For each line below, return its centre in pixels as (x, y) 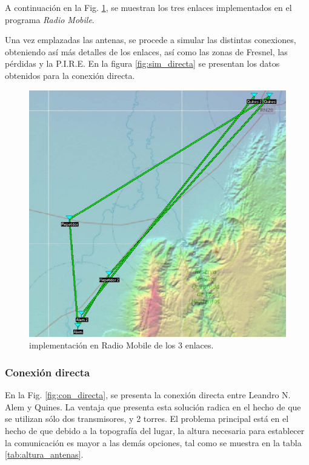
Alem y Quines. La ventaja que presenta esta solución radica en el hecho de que (153, 406)
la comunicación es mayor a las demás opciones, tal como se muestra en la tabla (153, 442)
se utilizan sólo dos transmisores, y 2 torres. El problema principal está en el (147, 419)
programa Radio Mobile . (50, 19)
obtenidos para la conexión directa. (70, 75)
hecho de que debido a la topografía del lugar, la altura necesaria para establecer (155, 431)
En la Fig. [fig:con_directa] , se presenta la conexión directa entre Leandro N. (148, 395)
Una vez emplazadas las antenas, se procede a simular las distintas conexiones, (151, 40)
